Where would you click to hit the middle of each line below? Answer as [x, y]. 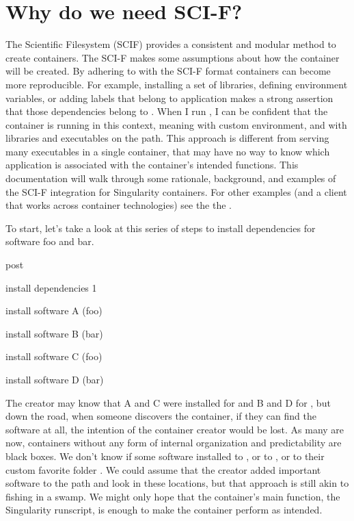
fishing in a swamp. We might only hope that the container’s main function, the [173, 496]
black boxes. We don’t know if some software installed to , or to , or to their [165, 456]
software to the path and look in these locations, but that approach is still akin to [177, 483]
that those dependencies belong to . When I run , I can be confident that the [167, 111]
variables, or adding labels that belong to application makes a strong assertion [169, 98]
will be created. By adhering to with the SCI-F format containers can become [168, 71]
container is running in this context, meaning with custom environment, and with [176, 124]
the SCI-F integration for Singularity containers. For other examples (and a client [176, 191]
